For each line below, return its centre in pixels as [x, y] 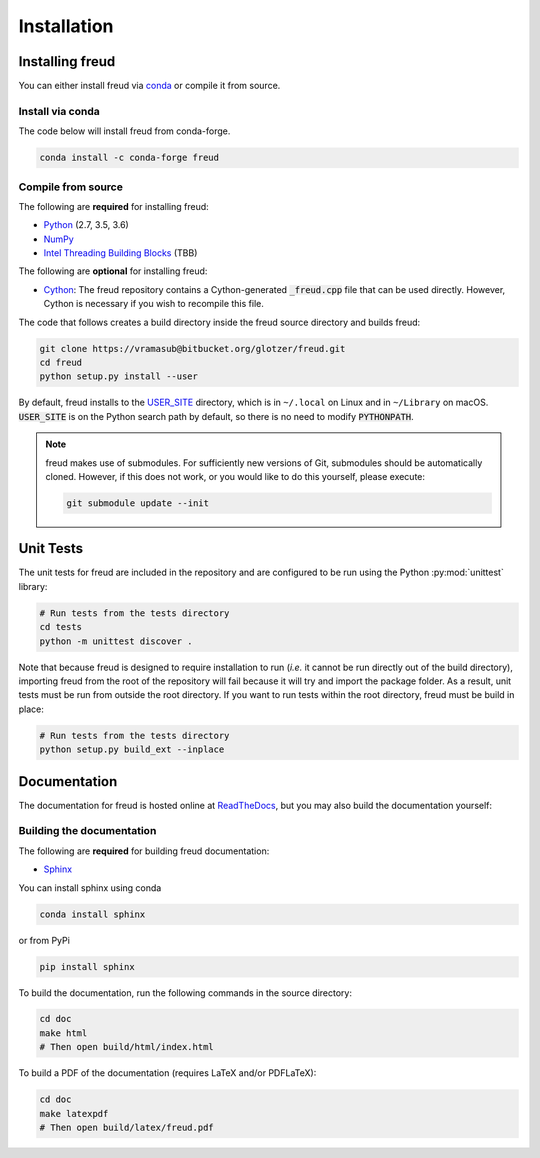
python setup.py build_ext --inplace [132, 749]
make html [63, 1033]
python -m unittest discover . [116, 641]
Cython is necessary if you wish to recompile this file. [153, 304]
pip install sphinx [87, 966]
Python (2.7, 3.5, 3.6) [86, 225]
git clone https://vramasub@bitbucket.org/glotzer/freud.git [192, 348]
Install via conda [59, 111]
